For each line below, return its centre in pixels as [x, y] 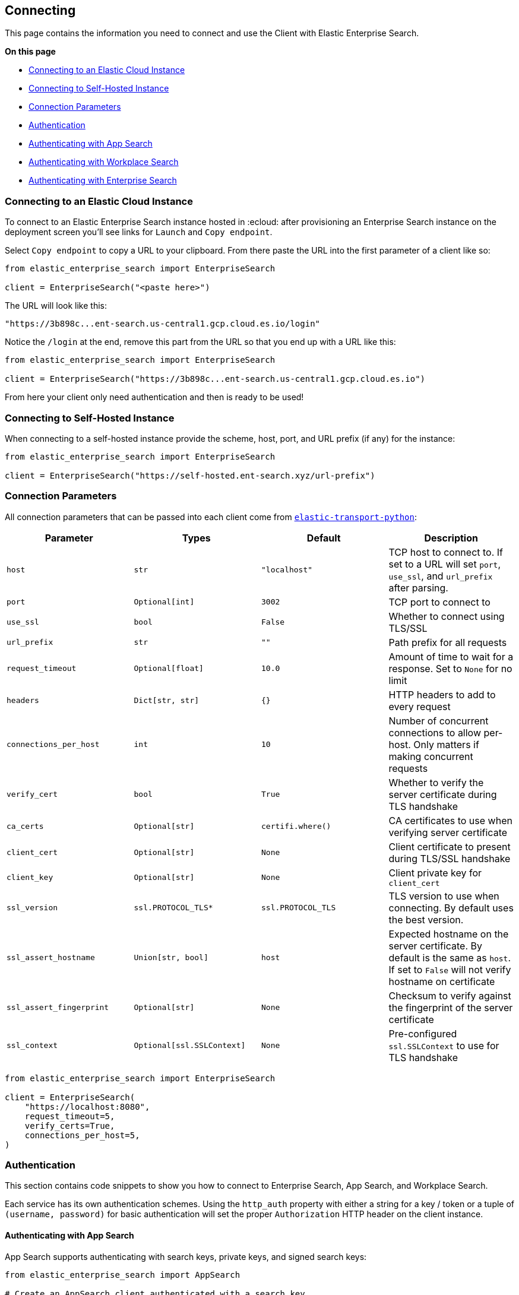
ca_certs [25, 827]
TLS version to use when [444, 896]
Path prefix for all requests [448, 642]
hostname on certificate [442, 981]
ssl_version [32, 908]
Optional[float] [169, 669]
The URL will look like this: [56, 306]
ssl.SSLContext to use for [444, 1045]
